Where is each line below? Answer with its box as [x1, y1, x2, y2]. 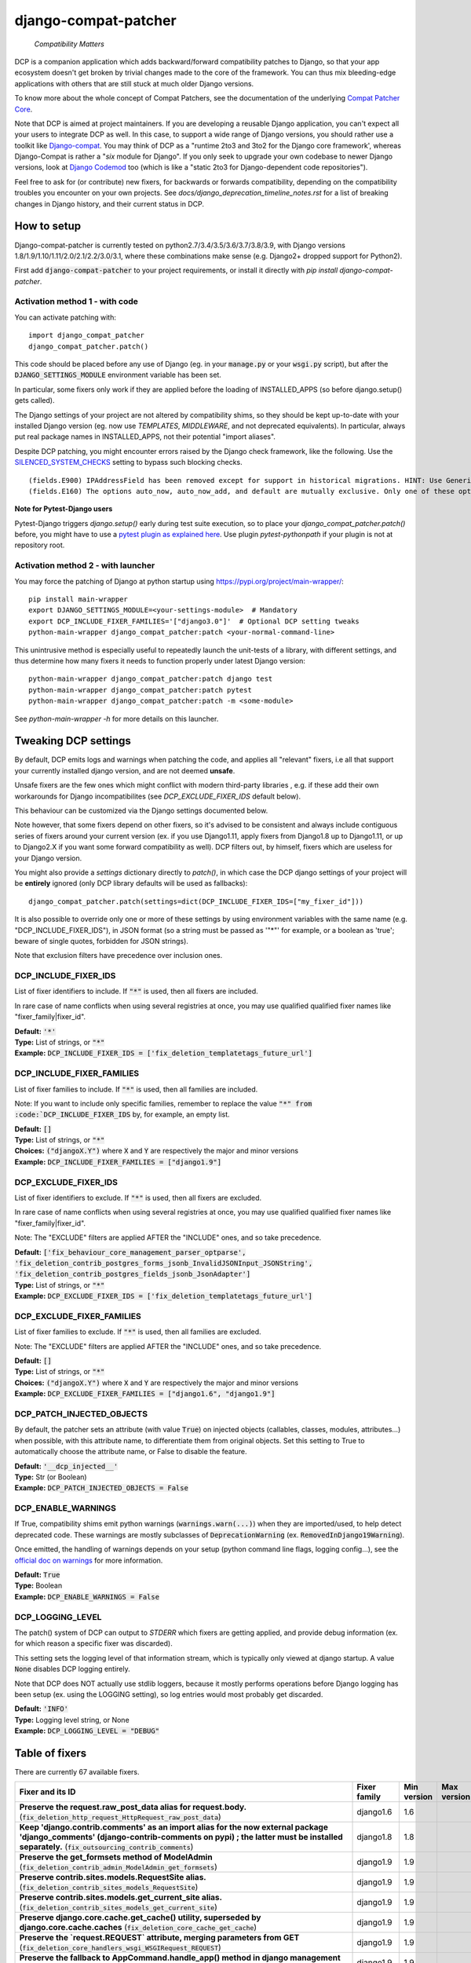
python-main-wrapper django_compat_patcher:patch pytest [28, 685, 253, 694]
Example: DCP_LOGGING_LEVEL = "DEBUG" [14, 1726, 160, 1735]
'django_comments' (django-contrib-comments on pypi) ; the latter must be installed [19, 1832, 343, 1843]
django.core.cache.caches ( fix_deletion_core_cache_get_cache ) [19, 1922, 257, 1933]
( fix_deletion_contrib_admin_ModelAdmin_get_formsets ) [19, 1862, 217, 1873]
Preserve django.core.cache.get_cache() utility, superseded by [19, 1912, 261, 1923]
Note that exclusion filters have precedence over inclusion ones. [14, 951, 223, 960]
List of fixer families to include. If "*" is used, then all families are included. [14, 1084, 258, 1094]
